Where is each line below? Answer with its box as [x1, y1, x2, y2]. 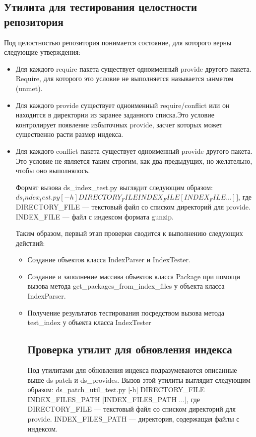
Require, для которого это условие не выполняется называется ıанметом [15, 73, 234, 84]
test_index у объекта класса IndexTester [27, 317, 151, 328]
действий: [15, 237, 45, 248]
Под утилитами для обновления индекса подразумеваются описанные [27, 365, 237, 375]
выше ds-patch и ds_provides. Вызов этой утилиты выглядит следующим [27, 374, 251, 385]
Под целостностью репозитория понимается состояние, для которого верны [4, 37, 232, 47]
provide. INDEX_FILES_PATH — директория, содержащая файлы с [27, 414, 240, 424]
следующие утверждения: [4, 47, 81, 57]
